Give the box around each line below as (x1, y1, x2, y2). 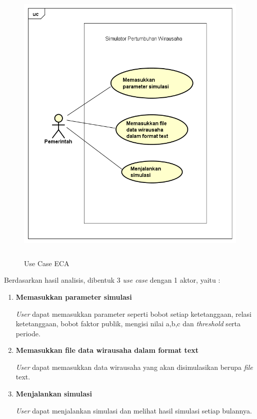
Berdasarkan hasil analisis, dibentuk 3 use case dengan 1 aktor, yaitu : (4, 275, 220, 285)
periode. (15, 328, 40, 338)
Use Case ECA (24, 258, 69, 268)
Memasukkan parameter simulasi (15, 291, 132, 302)
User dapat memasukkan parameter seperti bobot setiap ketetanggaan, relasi (15, 308, 251, 319)
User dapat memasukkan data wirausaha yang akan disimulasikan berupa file (15, 361, 253, 372)
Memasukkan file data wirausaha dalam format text (15, 345, 199, 355)
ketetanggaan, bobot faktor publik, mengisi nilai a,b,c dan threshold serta (15, 318, 241, 329)
